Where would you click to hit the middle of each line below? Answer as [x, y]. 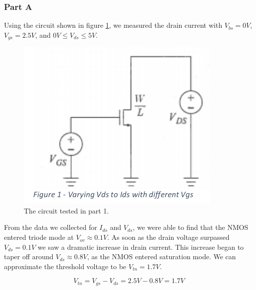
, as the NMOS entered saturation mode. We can [161, 256]
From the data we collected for [51, 227]
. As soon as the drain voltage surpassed [168, 237]
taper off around [29, 256]
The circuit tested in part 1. [66, 210]
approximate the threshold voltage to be [65, 266]
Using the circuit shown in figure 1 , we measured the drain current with [113, 25]
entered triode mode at [39, 237]
